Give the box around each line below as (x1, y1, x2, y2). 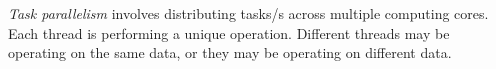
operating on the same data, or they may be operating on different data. (8, 42, 452, 63)
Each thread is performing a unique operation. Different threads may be (8, 22, 450, 43)
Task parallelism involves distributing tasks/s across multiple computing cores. (8, 3, 489, 23)
